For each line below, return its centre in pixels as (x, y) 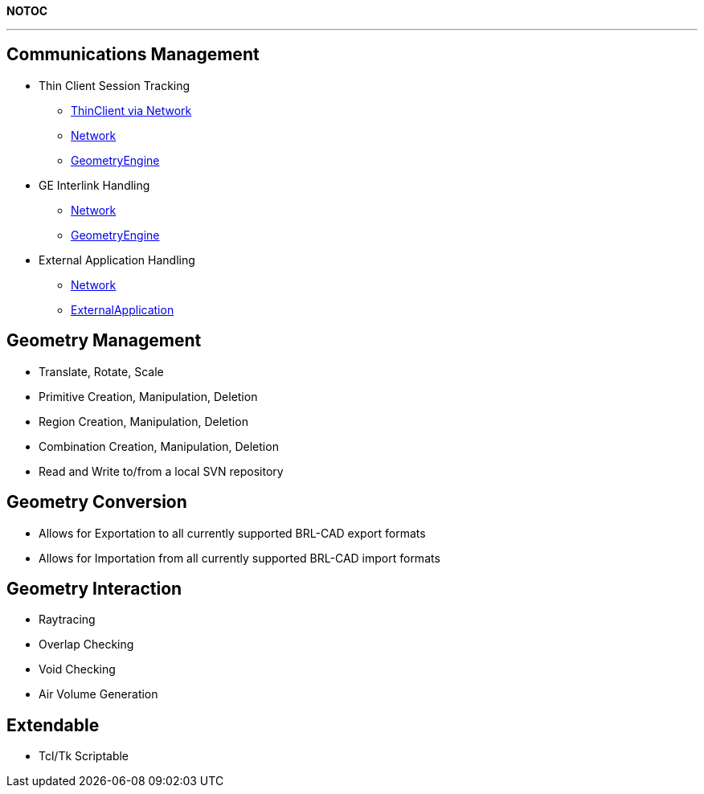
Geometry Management (104, 341)
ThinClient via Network (131, 110)
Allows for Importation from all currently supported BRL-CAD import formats (239, 558)
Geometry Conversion (97, 502)
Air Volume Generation (98, 694)
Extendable (53, 725)
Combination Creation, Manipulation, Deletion (159, 446)
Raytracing (67, 620)
